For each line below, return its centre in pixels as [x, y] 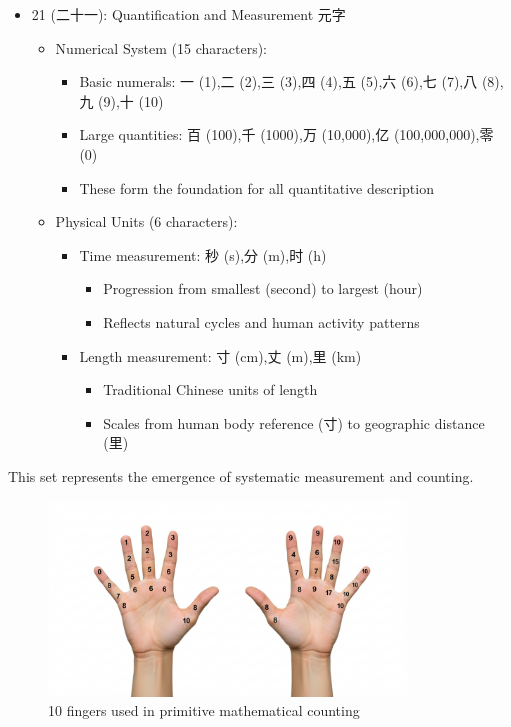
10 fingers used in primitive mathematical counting [204, 710]
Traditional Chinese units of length [210, 389]
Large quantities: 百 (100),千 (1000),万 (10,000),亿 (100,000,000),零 [286, 134]
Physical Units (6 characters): [146, 221]
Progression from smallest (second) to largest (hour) [263, 288]
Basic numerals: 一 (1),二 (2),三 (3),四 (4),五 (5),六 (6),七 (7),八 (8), [291, 81]
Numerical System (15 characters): [161, 47]
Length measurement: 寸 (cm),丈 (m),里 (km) [220, 355]
